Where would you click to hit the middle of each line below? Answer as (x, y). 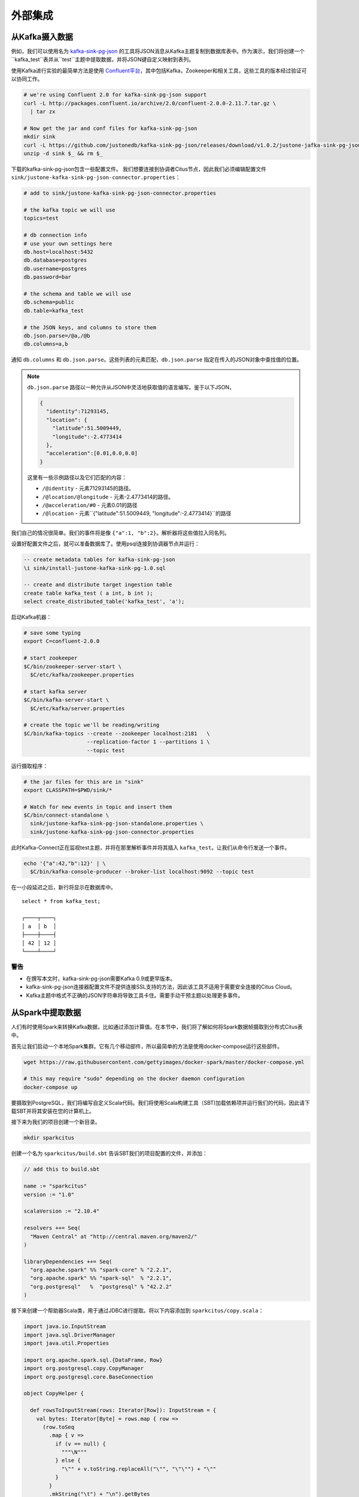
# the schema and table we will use (77, 294)
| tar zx (43, 112)
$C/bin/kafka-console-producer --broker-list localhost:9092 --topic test (142, 872)
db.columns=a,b (46, 344)
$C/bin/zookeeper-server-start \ (73, 666)
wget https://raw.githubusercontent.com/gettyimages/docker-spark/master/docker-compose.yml (164, 1062)
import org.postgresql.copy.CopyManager (83, 1369)
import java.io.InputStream (65, 1327)
